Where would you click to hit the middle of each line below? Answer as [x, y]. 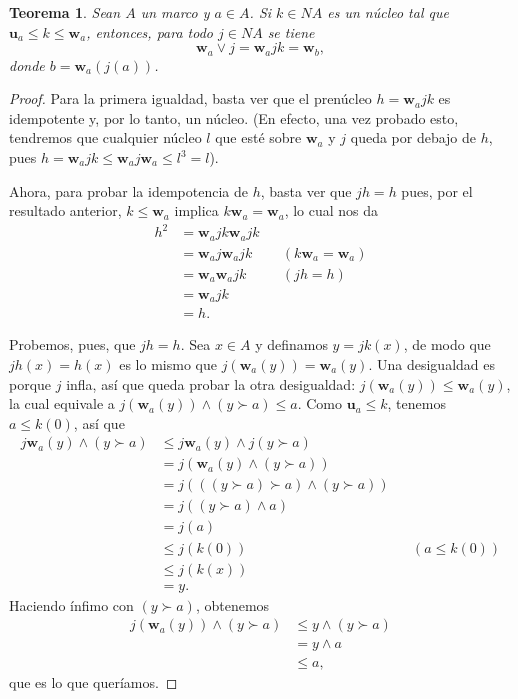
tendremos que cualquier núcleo [105, 137]
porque [30, 383]
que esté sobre [258, 137]
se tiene [291, 31]
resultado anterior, [65, 210]
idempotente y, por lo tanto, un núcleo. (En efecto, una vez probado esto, [234, 117]
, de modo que [447, 344]
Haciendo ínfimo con [71, 604]
